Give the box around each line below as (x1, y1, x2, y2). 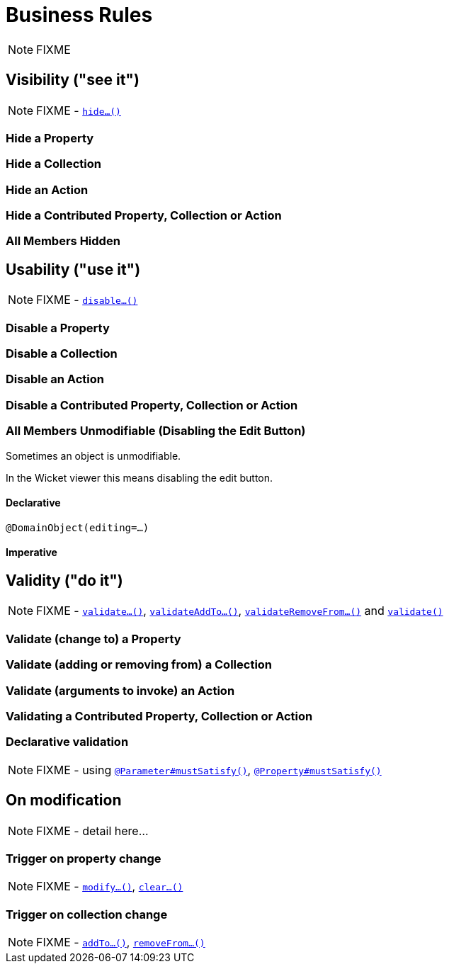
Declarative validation (6, 735, 129, 749)
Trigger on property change (6, 851, 161, 866)
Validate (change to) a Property (6, 631, 181, 646)
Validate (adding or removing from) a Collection (6, 657, 273, 672)
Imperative (6, 546, 57, 559)
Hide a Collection (6, 157, 101, 171)
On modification (6, 791, 122, 810)
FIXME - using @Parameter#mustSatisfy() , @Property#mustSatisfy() (36, 762, 382, 777)
